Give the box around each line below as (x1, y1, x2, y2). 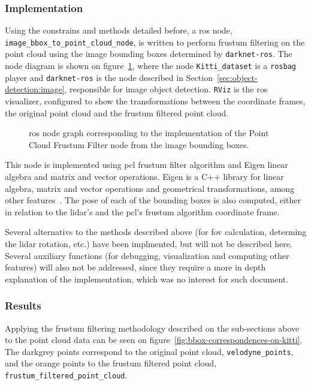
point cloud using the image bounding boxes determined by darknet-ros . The (5, 47, 292, 60)
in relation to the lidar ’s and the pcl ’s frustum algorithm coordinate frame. (5, 205, 280, 218)
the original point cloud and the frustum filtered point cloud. (5, 106, 229, 119)
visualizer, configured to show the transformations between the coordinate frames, (5, 95, 306, 107)
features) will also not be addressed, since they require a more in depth (5, 261, 266, 273)
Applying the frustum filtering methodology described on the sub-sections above (5, 321, 300, 334)
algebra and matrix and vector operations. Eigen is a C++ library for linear (5, 170, 284, 183)
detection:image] (5, 83, 65, 95)
